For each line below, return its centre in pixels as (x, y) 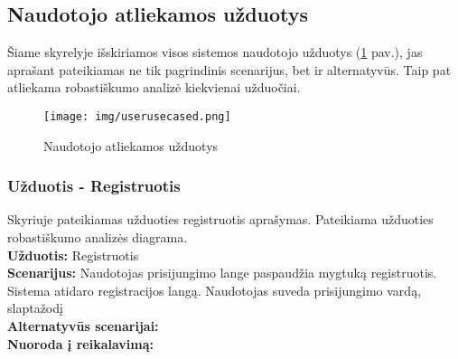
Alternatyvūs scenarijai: (83, 326)
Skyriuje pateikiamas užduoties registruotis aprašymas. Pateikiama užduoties (220, 219)
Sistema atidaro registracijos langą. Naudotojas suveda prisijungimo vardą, (215, 290)
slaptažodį (35, 308)
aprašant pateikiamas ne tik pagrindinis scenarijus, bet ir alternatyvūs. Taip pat (229, 69)
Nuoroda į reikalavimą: (81, 343)
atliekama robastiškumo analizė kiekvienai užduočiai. (154, 87)
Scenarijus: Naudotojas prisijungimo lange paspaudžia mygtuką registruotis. (222, 273)
